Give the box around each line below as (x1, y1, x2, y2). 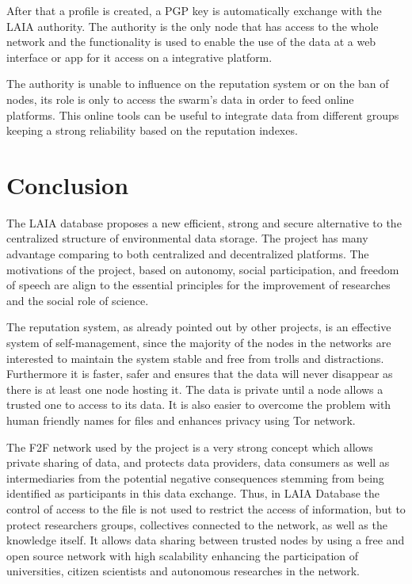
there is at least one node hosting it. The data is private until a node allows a (6, 380, 383, 397)
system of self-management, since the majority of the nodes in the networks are (6, 334, 391, 351)
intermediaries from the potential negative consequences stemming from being (6, 469, 384, 486)
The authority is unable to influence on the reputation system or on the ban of (6, 75, 389, 92)
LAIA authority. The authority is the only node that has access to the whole (6, 17, 379, 34)
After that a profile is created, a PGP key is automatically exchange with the (6, 2, 382, 18)
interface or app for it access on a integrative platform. (6, 48, 273, 65)
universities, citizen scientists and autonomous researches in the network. (6, 563, 360, 579)
